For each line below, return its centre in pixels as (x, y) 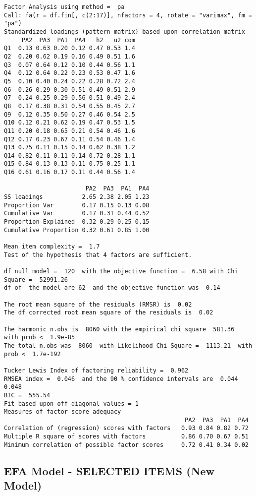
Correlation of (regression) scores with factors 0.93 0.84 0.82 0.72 (126, 428)
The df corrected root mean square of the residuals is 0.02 (109, 313)
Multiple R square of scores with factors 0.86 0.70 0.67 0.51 (126, 437)
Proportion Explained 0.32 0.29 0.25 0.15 (77, 222)
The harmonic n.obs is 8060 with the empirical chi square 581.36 (119, 329)
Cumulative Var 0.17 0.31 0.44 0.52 (77, 214)
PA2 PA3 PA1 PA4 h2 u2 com (78, 40)
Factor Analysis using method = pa (64, 7)
